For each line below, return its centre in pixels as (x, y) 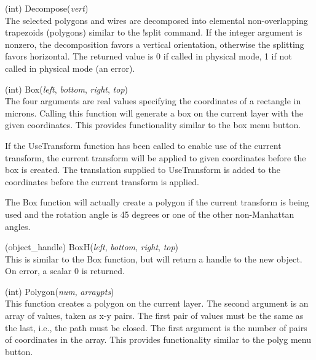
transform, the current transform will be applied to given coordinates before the (156, 157)
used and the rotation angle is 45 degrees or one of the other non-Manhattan (150, 214)
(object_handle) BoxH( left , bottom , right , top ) (92, 247)
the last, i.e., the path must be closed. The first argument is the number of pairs (156, 327)
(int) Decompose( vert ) (47, 8)
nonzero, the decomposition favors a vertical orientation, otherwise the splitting (155, 44)
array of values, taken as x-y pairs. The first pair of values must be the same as (154, 316)
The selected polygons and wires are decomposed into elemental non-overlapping (156, 20)
